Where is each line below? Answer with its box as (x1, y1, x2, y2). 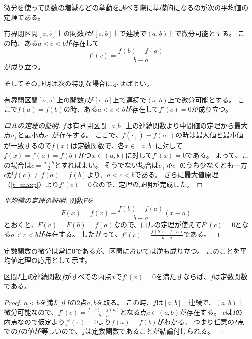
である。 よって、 (185, 150, 242, 160)
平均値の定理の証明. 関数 (4, 195, 83, 205)
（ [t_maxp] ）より (4, 179, 59, 189)
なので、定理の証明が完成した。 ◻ (91, 179, 202, 189)
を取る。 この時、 (96, 297, 153, 307)
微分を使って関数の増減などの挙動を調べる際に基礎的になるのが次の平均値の (4, 2, 249, 12)
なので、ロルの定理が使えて (113, 219, 202, 229)
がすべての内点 (65, 271, 112, 281)
